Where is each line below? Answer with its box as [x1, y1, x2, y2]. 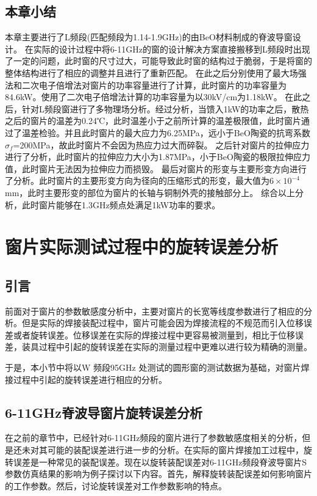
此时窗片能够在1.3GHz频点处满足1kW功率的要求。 [21, 198, 221, 211]
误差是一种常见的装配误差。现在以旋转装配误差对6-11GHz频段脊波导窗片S [13, 455, 307, 468]
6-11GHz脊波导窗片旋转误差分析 [5, 403, 202, 421]
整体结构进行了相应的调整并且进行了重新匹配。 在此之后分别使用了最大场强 [5, 66, 307, 79]
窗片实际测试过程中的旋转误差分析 [5, 234, 279, 259]
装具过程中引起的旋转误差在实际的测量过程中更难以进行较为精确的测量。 [21, 340, 312, 353]
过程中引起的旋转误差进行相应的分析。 [13, 373, 167, 385]
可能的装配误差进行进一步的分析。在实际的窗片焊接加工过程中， [47, 443, 304, 456]
